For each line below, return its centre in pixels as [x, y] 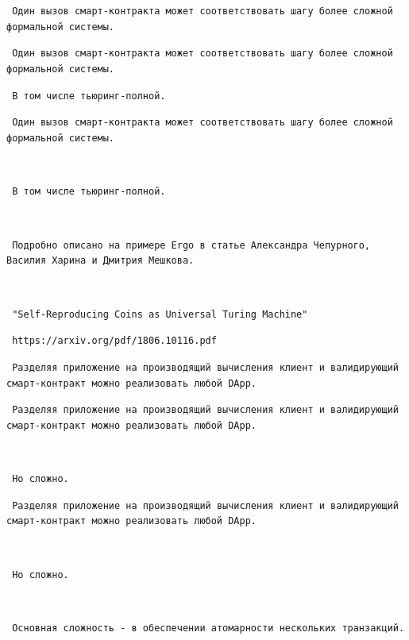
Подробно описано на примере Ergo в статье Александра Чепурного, [191, 245]
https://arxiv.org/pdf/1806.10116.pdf [114, 341]
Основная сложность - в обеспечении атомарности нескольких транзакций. [208, 628]
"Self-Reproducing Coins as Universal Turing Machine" [160, 314]
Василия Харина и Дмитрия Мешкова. [100, 261]
